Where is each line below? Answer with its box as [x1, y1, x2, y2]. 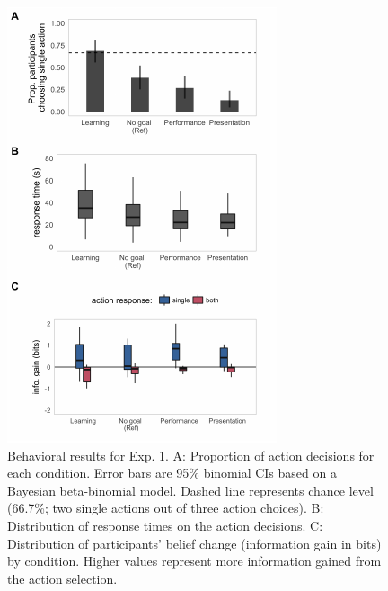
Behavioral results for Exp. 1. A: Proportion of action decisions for [7, 445, 375, 464]
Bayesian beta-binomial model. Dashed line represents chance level [7, 480, 374, 499]
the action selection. [7, 569, 118, 587]
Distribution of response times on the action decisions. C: [7, 515, 323, 534]
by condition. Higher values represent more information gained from [7, 551, 382, 570]
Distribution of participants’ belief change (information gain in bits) [7, 533, 382, 552]
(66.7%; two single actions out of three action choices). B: [7, 498, 324, 517]
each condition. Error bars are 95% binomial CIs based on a [7, 463, 337, 482]
